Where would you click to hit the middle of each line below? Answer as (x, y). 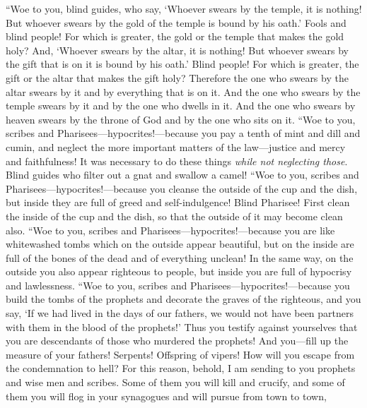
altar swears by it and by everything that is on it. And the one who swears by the (183, 91)
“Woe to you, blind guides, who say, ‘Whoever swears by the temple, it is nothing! (184, 8)
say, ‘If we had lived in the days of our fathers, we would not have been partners (180, 313)
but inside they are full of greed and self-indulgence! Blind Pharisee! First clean (178, 202)
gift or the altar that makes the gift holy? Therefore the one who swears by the (177, 77)
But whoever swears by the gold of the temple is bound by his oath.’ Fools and (176, 22)
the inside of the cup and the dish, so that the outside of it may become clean (174, 216)
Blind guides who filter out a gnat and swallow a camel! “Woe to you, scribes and (182, 175)
